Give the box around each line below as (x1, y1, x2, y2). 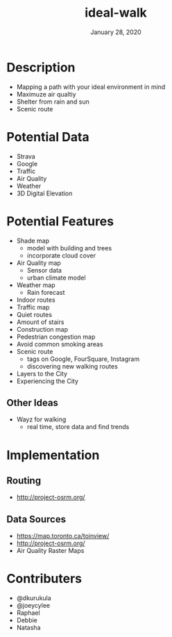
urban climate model (26, 273, 86, 282)
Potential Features (6, 213, 114, 229)
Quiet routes (16, 310, 53, 318)
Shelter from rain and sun (16, 97, 89, 106)
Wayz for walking (16, 415, 67, 424)
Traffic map (16, 303, 50, 311)
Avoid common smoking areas (16, 339, 103, 348)
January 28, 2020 (90, 28, 141, 36)
